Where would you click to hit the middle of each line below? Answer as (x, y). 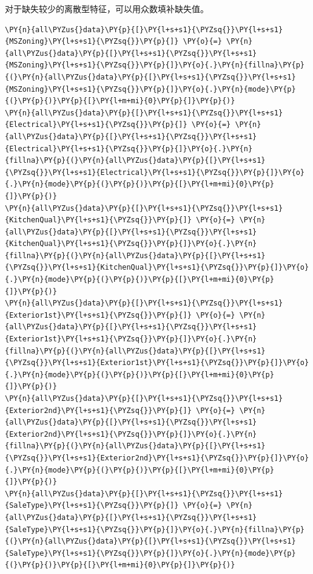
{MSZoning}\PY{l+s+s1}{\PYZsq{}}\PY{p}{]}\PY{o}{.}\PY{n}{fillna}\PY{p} (155, 65)
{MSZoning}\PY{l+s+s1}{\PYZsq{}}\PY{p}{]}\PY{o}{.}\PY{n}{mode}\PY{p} (150, 89)
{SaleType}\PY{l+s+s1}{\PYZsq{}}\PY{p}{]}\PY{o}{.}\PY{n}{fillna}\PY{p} (155, 529)
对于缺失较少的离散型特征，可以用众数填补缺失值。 (107, 9)
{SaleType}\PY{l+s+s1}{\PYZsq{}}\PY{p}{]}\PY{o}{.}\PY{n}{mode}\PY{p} (150, 553)
